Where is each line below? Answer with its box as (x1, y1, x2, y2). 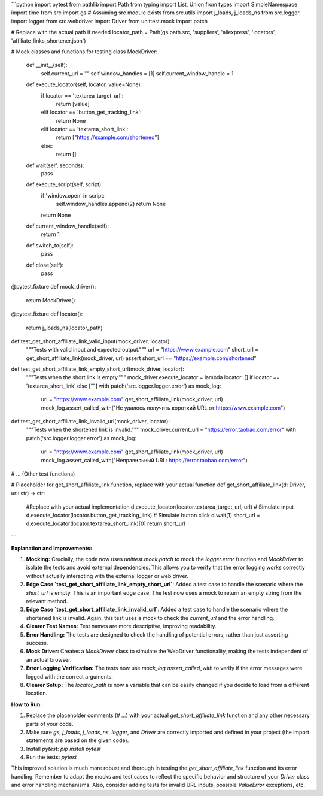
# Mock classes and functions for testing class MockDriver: (11, 48, 158, 55)
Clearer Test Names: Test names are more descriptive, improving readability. (26, 623, 217, 630)
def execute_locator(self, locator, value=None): (26, 81, 142, 88)
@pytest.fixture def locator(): (11, 310, 83, 317)
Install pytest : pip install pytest (26, 745, 101, 752)
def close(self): (26, 261, 64, 268)
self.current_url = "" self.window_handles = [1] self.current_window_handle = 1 (41, 69, 234, 77)
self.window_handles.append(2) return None (56, 201, 166, 208)
